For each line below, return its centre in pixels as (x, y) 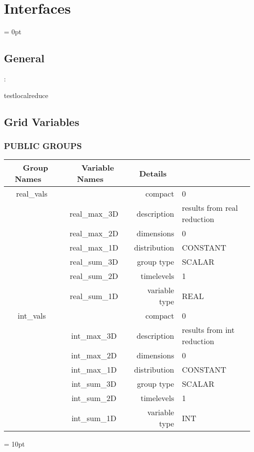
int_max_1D (94, 370)
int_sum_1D (94, 418)
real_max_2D (94, 233)
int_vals (32, 316)
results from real (210, 208)
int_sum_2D (94, 398)
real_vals (32, 194)
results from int (208, 330)
